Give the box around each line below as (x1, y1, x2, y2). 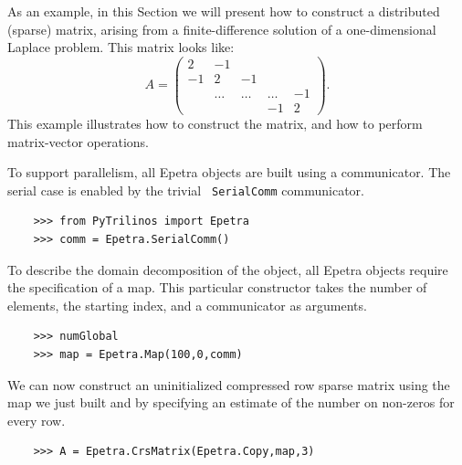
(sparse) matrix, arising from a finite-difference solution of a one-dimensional (7, 19, 436, 38)
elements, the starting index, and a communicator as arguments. (7, 295, 367, 314)
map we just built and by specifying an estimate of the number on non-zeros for (7, 393, 455, 412)
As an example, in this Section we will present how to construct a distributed (7, 2, 440, 20)
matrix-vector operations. (7, 132, 149, 151)
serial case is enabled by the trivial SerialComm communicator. (7, 180, 364, 199)
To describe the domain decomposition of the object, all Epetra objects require (7, 259, 448, 279)
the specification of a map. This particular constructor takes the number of (7, 278, 427, 297)
